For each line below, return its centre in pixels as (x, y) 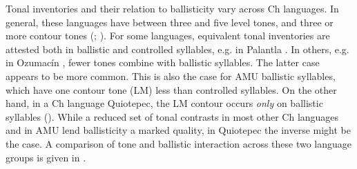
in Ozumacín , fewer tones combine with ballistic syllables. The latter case (163, 62)
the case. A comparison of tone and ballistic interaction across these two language (179, 143)
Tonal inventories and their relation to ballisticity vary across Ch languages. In (172, 8)
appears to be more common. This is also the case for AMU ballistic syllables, (171, 76)
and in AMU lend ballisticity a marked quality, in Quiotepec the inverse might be (178, 130)
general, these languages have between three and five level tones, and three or (170, 22)
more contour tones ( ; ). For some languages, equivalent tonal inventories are (168, 36)
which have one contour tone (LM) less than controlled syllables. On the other (171, 89)
